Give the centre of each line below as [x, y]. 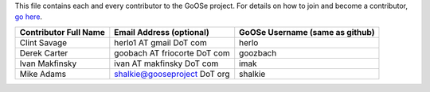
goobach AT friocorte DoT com [172, 53]
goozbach [258, 53]
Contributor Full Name [62, 32]
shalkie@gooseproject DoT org [172, 74]
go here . [29, 17]
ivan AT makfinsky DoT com [166, 63]
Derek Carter [44, 53]
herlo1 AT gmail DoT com [160, 42]
